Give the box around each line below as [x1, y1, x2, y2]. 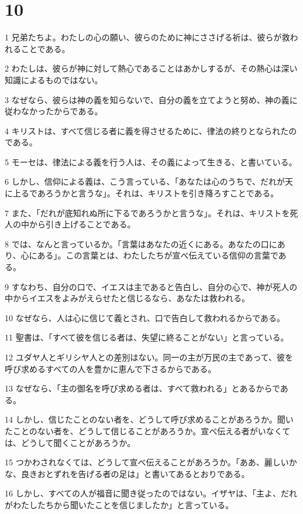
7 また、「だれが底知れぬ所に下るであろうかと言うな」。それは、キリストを [5, 206, 290, 219]
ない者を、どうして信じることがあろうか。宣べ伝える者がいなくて [37, 424, 291, 437]
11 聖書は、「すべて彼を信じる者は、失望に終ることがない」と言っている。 [5, 331, 289, 343]
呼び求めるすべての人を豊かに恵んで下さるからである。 [5, 362, 216, 375]
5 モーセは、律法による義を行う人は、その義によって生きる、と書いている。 [5, 155, 297, 168]
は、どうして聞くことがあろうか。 [5, 436, 136, 448]
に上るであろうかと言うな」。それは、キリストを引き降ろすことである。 [5, 187, 279, 199]
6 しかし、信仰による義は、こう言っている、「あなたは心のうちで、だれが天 [5, 175, 293, 188]
